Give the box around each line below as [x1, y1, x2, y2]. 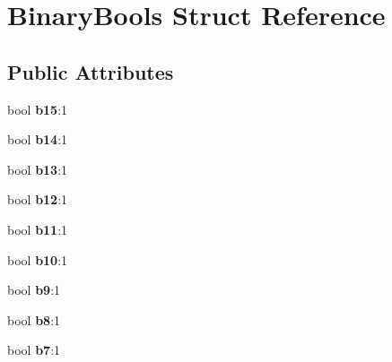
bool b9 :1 [7, 280, 61, 299]
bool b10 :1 [7, 250, 68, 269]
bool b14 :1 [7, 130, 68, 149]
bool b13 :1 [7, 159, 68, 178]
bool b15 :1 [7, 99, 68, 118]
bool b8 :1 [7, 310, 61, 329]
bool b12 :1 [7, 190, 68, 209]
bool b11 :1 [7, 220, 68, 238]
